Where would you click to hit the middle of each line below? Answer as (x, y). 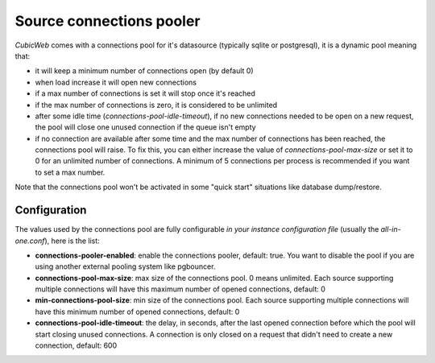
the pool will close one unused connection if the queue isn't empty (146, 127)
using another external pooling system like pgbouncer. (125, 266)
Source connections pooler (108, 21)
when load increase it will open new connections (116, 82)
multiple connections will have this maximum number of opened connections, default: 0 (180, 289)
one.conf (30, 241)
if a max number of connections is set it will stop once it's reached (145, 93)
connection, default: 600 (76, 345)
